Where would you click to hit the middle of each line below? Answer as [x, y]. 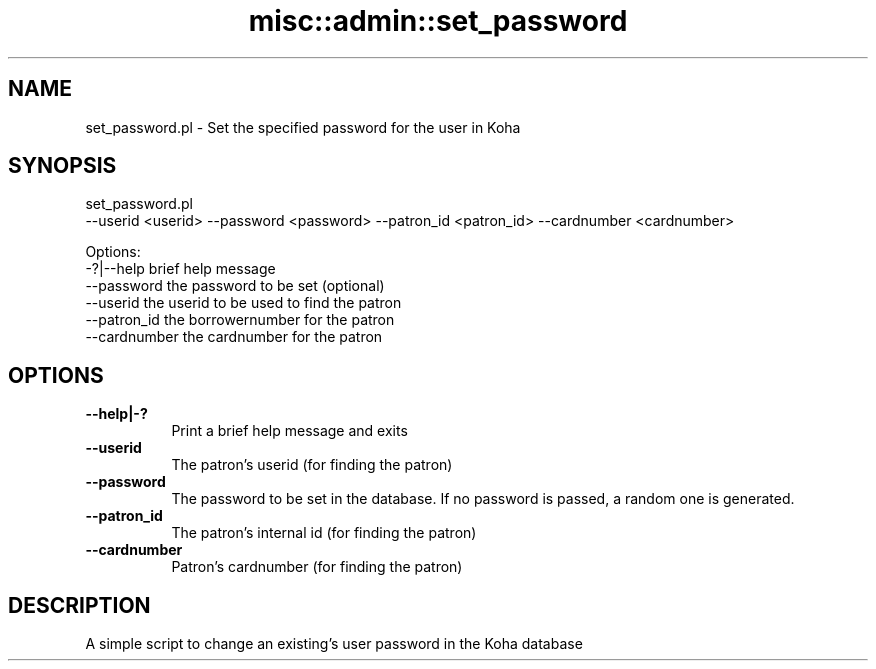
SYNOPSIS [62, 166]
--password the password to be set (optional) [235, 286]
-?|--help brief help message [180, 269]
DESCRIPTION [79, 605]
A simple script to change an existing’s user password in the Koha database [334, 644]
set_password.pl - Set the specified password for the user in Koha [303, 127]
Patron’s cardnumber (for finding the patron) [317, 567]
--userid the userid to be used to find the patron [243, 303]
